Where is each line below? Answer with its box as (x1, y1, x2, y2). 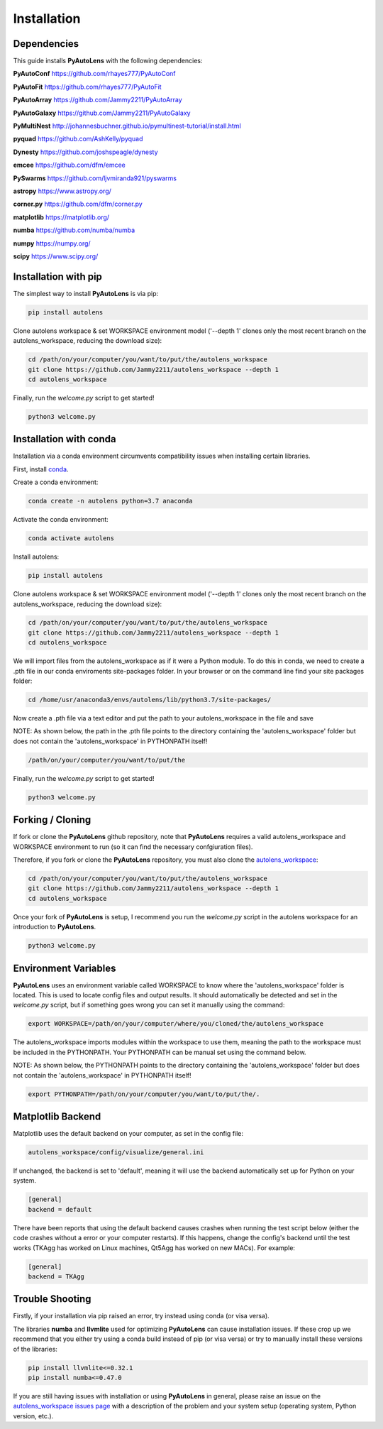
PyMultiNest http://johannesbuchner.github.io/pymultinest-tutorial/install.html (13, 121, 241, 131)
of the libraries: (13, 1345, 58, 1353)
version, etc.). (13, 1411, 54, 1420)
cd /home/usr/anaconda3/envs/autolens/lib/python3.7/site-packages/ (28, 696, 272, 704)
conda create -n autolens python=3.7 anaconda (28, 497, 193, 505)
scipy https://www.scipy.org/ (13, 252, 99, 261)
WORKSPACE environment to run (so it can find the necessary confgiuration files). (13, 842, 253, 851)
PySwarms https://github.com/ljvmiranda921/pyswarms (13, 174, 177, 182)
